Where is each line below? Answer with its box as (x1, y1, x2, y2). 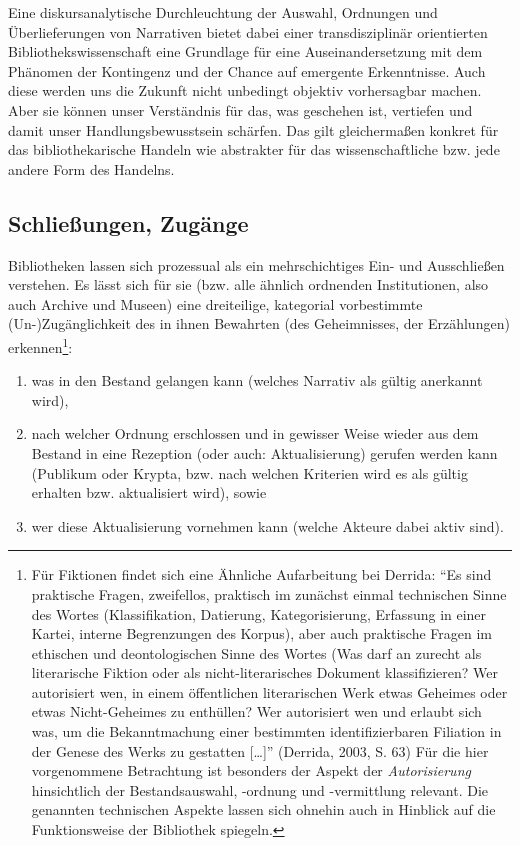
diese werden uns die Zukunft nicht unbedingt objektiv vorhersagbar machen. (8, 80, 482, 101)
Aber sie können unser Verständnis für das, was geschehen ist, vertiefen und (8, 99, 473, 120)
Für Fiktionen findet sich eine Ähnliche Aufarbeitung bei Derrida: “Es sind (31, 564, 492, 585)
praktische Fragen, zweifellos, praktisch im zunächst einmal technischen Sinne (31, 583, 507, 604)
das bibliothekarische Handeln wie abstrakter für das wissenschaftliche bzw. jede (8, 139, 500, 160)
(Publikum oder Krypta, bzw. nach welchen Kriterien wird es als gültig (31, 462, 468, 483)
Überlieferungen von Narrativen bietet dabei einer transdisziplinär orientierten (8, 21, 488, 42)
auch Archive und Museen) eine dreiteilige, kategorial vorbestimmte (8, 293, 423, 314)
